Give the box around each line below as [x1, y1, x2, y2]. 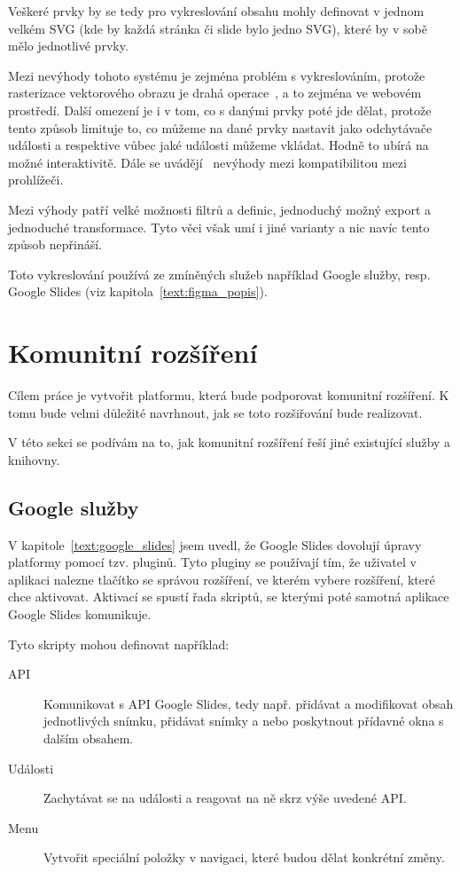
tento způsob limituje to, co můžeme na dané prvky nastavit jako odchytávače [8, 118, 433, 137]
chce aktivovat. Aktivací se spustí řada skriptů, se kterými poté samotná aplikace [8, 587, 449, 606]
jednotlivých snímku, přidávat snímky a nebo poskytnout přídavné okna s [43, 711, 444, 730]
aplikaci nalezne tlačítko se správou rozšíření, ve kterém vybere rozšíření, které [8, 570, 435, 588]
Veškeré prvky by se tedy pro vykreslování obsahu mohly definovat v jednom [8, 2, 425, 20]
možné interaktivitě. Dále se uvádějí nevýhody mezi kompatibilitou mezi [8, 153, 407, 171]
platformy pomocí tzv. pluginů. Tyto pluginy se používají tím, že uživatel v [8, 553, 417, 571]
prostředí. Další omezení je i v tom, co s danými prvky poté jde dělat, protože [8, 100, 432, 119]
